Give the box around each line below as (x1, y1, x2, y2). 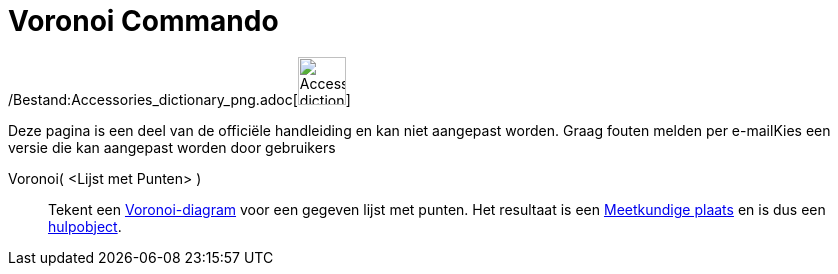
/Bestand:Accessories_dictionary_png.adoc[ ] (8, 90, 351, 108)
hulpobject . (48, 217, 122, 235)
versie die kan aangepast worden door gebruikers (8, 138, 336, 156)
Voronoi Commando (8, 4, 279, 38)
